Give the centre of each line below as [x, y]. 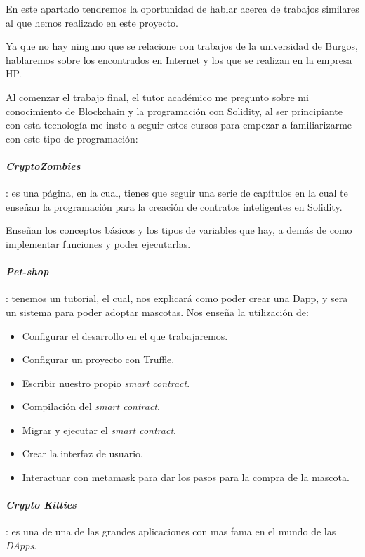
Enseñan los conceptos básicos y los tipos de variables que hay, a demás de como [179, 230]
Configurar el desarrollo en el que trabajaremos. [125, 335]
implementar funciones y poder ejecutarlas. [98, 243]
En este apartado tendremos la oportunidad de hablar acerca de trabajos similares [182, 8]
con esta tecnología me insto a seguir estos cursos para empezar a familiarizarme [179, 125]
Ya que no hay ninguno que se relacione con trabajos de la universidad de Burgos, [182, 46]
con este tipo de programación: [72, 138]
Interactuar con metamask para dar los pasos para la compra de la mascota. [186, 477]
